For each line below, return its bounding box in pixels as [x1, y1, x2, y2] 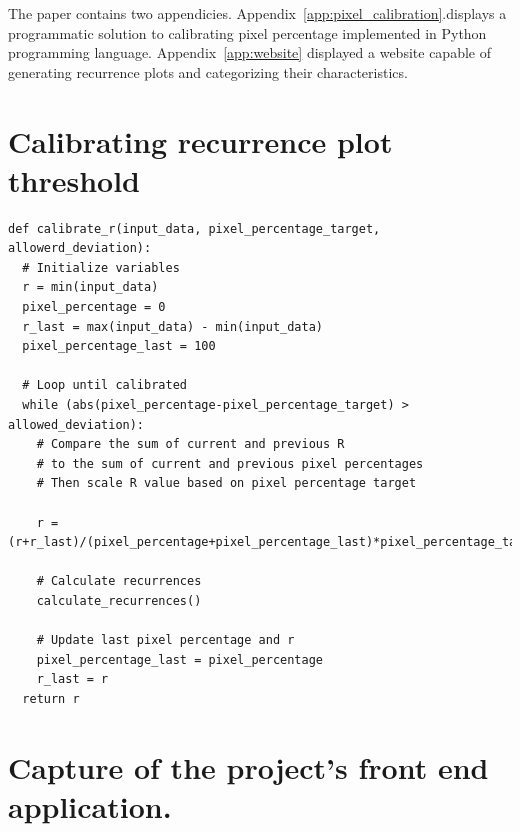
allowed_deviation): [8, 417, 145, 432]
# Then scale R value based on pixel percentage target [36, 476, 417, 491]
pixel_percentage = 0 [22, 300, 166, 315]
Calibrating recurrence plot [8, 120, 393, 161]
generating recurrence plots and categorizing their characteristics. [8, 61, 408, 82]
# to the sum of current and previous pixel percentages [36, 456, 424, 471]
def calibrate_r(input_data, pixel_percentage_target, [8, 221, 381, 236]
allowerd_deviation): [8, 241, 152, 256]
